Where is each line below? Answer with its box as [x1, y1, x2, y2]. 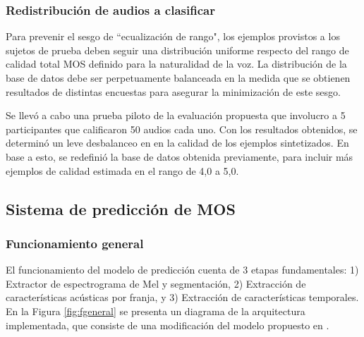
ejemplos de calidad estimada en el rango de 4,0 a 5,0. [6, 163, 239, 178]
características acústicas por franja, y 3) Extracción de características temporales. [6, 290, 359, 305]
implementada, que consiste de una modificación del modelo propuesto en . [6, 317, 329, 332]
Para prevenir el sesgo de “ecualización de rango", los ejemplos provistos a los [6, 29, 340, 44]
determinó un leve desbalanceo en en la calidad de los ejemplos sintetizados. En [6, 135, 349, 150]
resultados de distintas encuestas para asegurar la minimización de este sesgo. [6, 84, 341, 99]
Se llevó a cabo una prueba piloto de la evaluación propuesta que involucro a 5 [6, 108, 346, 123]
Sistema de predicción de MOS [6, 197, 236, 219]
